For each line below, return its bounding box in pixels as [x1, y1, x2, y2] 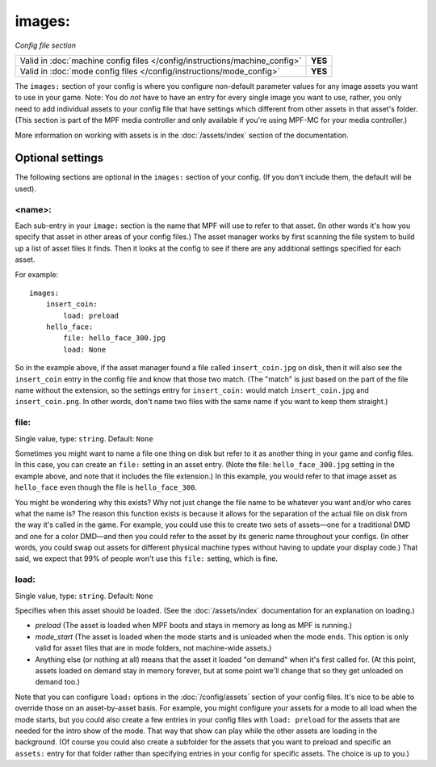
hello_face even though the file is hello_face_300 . [15, 483, 198, 492]
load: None [63, 344, 107, 354]
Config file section [15, 40, 77, 50]
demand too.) [35, 677, 81, 687]
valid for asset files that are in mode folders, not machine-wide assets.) [35, 643, 272, 653]
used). [15, 183, 36, 193]
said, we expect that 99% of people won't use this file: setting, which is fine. [15, 554, 279, 563]
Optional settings [15, 151, 104, 165]
